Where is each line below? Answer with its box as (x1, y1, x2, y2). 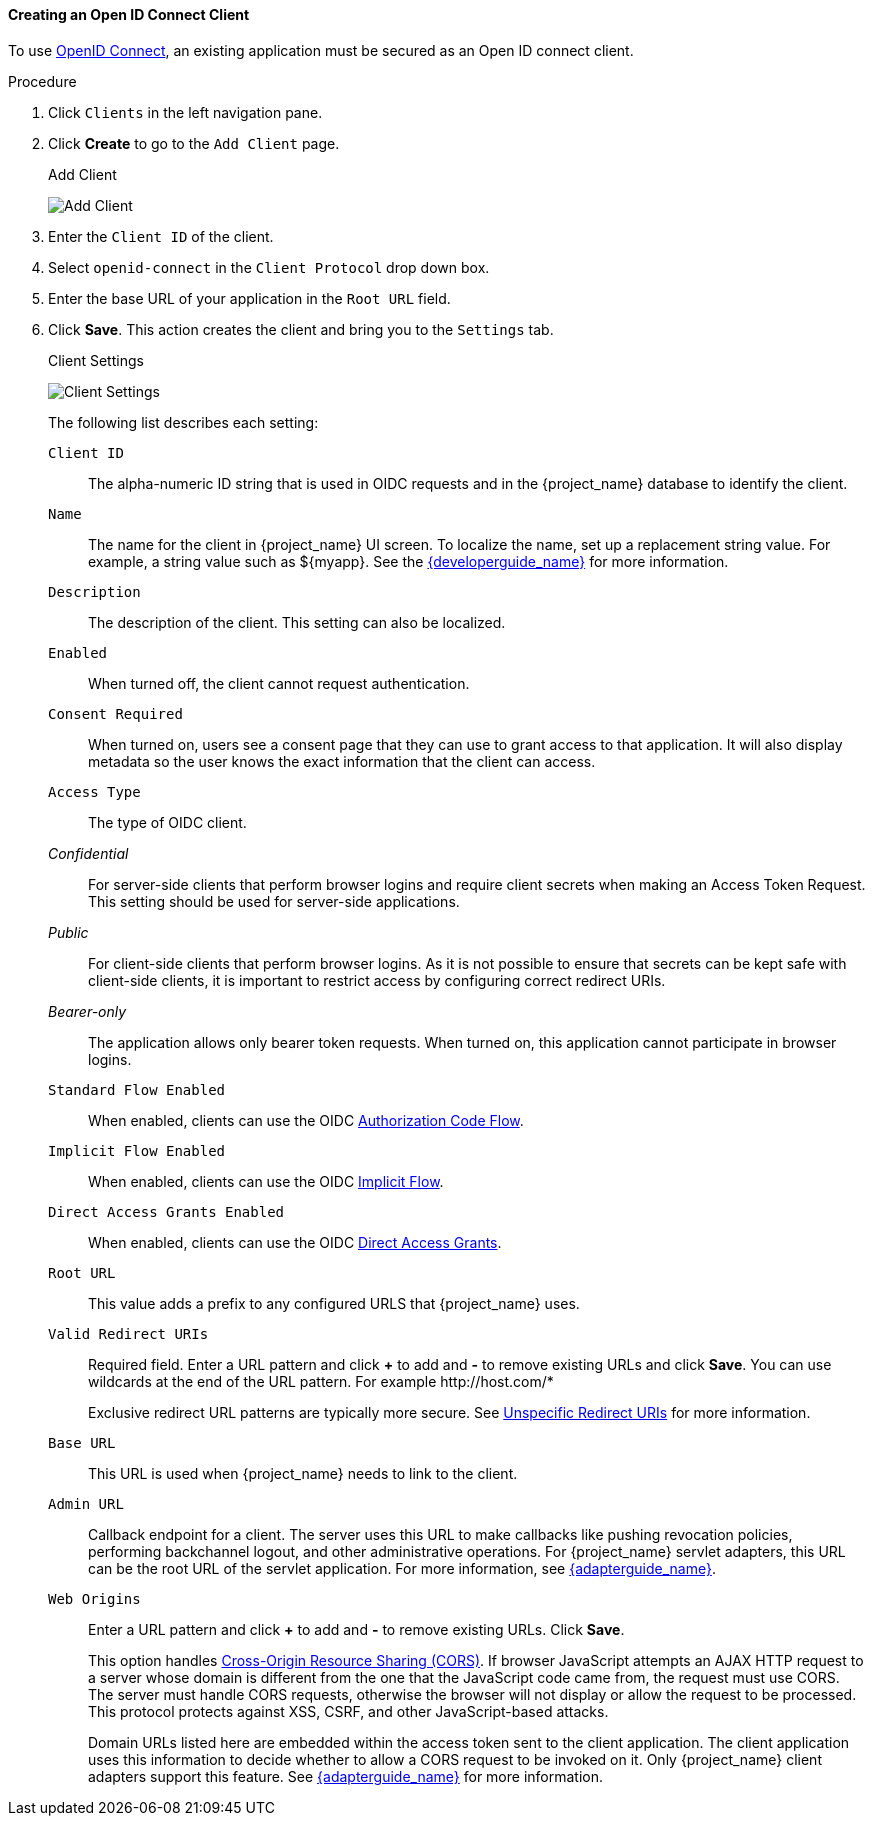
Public (48, 923, 89, 941)
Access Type (48, 783, 141, 800)
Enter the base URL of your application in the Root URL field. (48, 289, 451, 307)
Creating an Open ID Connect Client (8, 6, 250, 23)
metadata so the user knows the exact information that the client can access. (88, 752, 596, 770)
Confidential (48, 844, 129, 862)
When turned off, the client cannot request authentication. (88, 674, 470, 692)
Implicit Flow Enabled (48, 1142, 226, 1159)
